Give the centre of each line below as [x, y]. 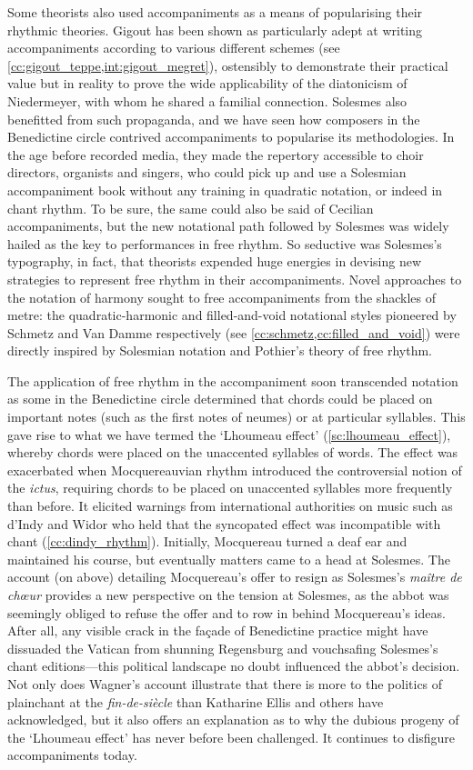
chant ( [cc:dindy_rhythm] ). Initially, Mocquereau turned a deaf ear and [207, 541]
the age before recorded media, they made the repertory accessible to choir [216, 154]
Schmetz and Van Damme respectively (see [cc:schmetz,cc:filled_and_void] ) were [234, 332]
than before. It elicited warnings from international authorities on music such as [230, 506]
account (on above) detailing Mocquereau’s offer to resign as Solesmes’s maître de [235, 577]
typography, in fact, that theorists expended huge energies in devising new [215, 261]
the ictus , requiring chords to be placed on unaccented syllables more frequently [230, 488]
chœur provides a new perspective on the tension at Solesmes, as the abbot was [228, 595]
